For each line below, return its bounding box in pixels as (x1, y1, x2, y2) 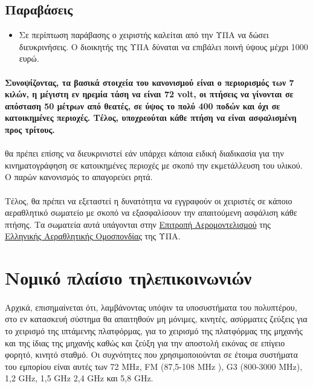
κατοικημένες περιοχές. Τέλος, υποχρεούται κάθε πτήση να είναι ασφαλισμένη (5, 111, 297, 124)
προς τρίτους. (5, 123, 55, 135)
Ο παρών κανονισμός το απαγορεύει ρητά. (5, 170, 153, 183)
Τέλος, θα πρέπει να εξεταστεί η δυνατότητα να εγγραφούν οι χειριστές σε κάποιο (5, 194, 292, 207)
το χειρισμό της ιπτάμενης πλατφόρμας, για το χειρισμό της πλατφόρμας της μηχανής (5, 325, 303, 337)
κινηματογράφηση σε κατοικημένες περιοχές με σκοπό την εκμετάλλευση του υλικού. (5, 158, 303, 171)
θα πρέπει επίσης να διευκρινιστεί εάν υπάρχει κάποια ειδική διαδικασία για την (5, 147, 284, 160)
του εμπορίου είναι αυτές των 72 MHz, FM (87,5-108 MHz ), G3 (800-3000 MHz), (5, 360, 303, 372)
